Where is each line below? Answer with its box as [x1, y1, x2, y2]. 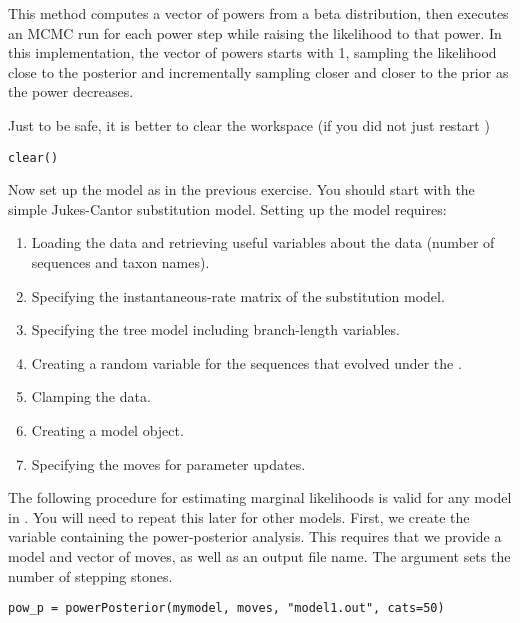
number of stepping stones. [8, 565, 173, 586]
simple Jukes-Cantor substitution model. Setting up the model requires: [8, 198, 447, 219]
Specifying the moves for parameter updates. [31, 453, 306, 474]
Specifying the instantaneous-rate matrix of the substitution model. [31, 285, 445, 306]
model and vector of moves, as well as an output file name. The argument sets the [8, 545, 511, 566]
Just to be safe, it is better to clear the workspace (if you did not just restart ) [8, 114, 490, 135]
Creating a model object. [31, 419, 184, 440]
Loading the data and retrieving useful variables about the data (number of [31, 232, 495, 253]
